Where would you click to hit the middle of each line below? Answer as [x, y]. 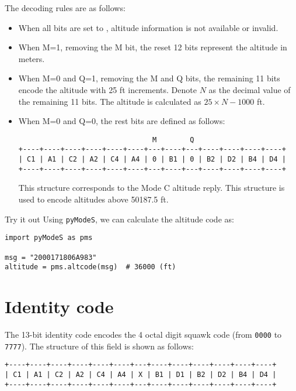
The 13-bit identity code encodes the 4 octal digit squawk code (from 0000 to [143, 334]
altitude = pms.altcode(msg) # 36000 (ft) [90, 267]
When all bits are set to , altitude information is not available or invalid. [148, 27]
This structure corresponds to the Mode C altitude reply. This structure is [152, 188]
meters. [32, 58]
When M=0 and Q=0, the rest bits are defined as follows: [122, 121]
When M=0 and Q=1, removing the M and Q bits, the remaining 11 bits [149, 78]
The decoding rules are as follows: [65, 8]
